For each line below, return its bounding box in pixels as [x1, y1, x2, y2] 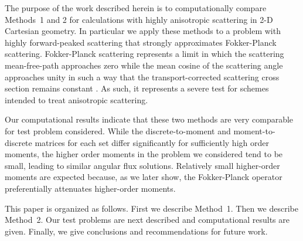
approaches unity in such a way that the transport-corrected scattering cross [5, 70, 280, 83]
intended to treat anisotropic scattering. [5, 93, 148, 106]
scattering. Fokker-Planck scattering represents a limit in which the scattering [5, 47, 284, 60]
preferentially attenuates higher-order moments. [5, 182, 176, 194]
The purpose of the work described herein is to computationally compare [5, 2, 267, 13]
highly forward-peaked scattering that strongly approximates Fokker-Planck [5, 36, 277, 48]
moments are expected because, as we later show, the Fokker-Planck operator [5, 171, 282, 183]
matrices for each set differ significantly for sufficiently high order [35, 136, 269, 148]
